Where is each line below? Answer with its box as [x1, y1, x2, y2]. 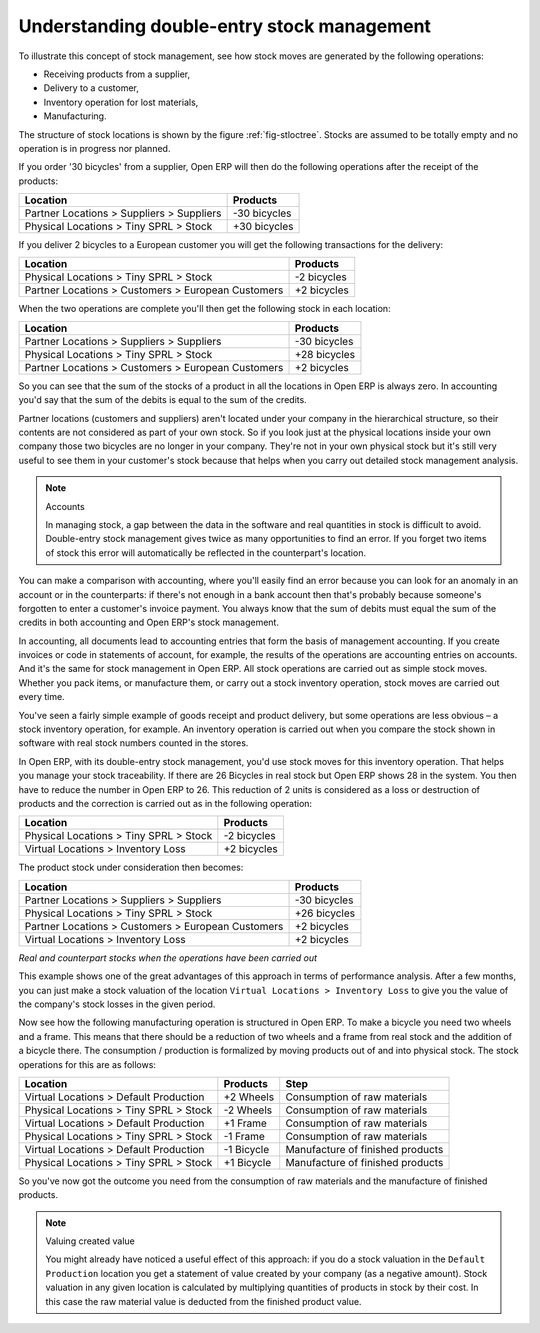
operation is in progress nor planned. [18, 142, 171, 154]
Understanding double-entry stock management [18, 15, 432, 37]
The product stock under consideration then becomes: [18, 861, 244, 874]
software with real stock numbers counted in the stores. [18, 737, 249, 749]
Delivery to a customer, [43, 82, 140, 94]
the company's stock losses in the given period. [18, 998, 216, 1010]
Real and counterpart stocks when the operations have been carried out [18, 951, 318, 964]
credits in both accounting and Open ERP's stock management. [18, 616, 280, 629]
